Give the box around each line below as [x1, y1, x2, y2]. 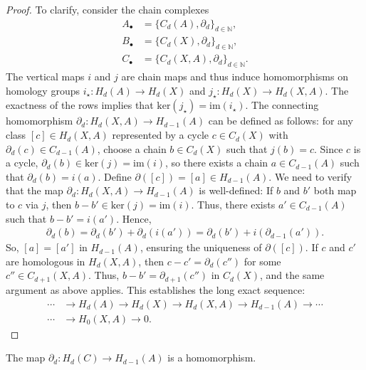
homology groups [6, 83, 80, 97]
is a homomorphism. [167, 350, 256, 365]
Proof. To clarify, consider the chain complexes [6, 2, 209, 16]
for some [244, 253, 281, 268]
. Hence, [116, 211, 152, 226]
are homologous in [6, 253, 85, 268]
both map [313, 183, 357, 198]
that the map [6, 183, 63, 198]
